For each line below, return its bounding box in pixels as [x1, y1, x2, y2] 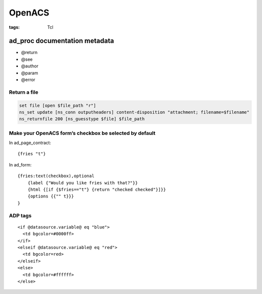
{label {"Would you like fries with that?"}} [27, 180, 138, 185]
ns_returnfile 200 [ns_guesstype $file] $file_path [19, 116, 145, 122]
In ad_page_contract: [9, 140, 51, 146]
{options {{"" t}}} [27, 194, 74, 199]
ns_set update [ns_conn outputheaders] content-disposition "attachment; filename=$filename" [19, 109, 250, 115]
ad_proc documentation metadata [9, 37, 114, 45]
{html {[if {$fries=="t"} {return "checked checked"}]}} [27, 187, 166, 193]
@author [21, 63, 39, 69]
